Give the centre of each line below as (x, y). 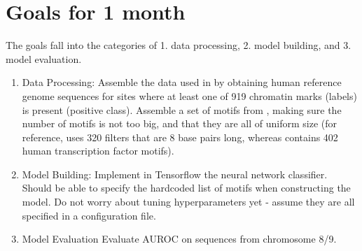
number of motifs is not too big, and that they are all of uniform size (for (179, 123)
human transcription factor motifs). (98, 151)
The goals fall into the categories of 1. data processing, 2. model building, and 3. (179, 45)
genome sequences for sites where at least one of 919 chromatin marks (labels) (189, 95)
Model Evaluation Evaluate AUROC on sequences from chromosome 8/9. (179, 239)
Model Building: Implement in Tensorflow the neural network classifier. (175, 174)
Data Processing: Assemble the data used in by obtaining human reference (182, 82)
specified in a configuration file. (89, 215)
